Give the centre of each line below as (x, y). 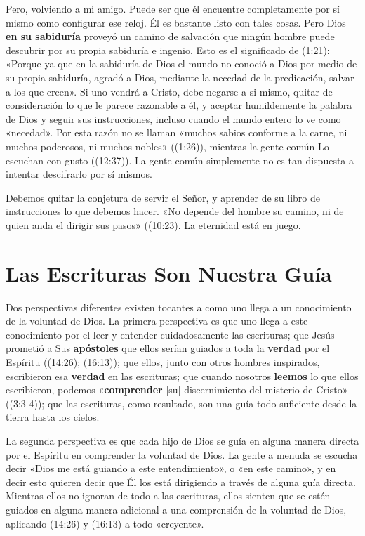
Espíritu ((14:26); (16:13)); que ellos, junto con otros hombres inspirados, (163, 362)
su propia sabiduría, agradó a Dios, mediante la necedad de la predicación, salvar (180, 77)
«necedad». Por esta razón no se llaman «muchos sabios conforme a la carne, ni (177, 132)
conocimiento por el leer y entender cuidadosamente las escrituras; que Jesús (170, 334)
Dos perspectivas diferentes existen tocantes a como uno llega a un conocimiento (179, 307)
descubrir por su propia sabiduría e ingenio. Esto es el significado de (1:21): (168, 50)
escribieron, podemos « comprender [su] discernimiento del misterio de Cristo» (177, 390)
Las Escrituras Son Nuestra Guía (169, 273)
